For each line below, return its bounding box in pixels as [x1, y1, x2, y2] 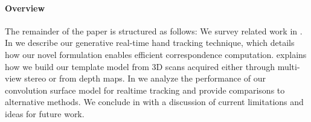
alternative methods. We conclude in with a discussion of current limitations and [5, 95, 304, 108]
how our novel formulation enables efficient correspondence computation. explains [5, 48, 307, 60]
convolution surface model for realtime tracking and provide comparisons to [5, 83, 285, 96]
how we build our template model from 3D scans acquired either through [5, 60, 275, 72]
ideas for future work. [5, 107, 85, 120]
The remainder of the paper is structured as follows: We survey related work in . [5, 24, 303, 37]
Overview [5, 1, 45, 14]
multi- [277, 60, 300, 72]
